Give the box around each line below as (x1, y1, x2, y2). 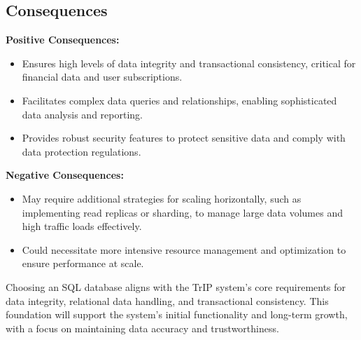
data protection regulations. (22, 144, 141, 158)
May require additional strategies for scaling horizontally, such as (22, 191, 302, 205)
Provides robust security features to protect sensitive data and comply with (22, 130, 346, 145)
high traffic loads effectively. (22, 219, 142, 233)
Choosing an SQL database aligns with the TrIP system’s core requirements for (6, 279, 346, 294)
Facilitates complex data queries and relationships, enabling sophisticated (22, 93, 337, 107)
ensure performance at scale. (22, 256, 144, 271)
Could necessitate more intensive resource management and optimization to (22, 242, 346, 257)
